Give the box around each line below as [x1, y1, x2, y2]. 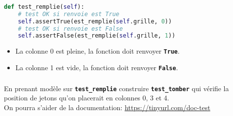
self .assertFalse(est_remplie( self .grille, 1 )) [18, 32, 175, 39]
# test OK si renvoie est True [18, 10, 120, 18]
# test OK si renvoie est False [18, 25, 123, 32]
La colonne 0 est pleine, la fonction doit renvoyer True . [15, 46, 180, 56]
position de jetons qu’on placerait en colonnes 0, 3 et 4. [4, 93, 169, 103]
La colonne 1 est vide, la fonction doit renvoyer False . [15, 62, 178, 72]
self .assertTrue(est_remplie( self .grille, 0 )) [18, 18, 172, 25]
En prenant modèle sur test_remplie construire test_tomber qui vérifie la [4, 83, 229, 93]
